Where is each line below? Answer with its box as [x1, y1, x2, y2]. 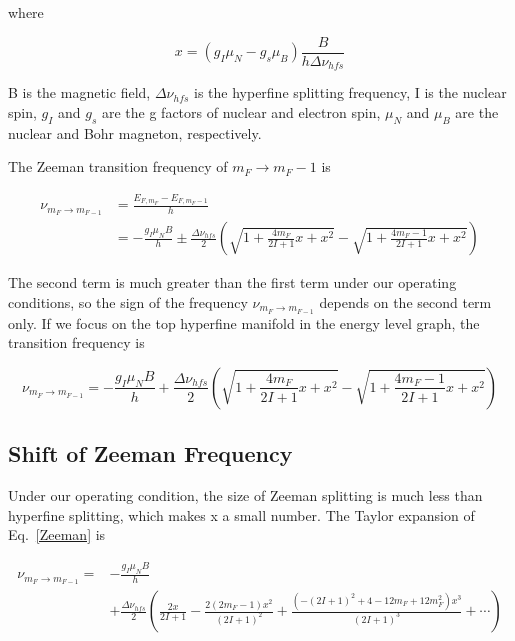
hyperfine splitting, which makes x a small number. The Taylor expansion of [8, 504, 475, 525]
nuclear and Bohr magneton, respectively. [8, 122, 262, 143]
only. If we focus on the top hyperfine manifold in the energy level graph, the [8, 312, 480, 333]
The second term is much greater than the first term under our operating [8, 272, 457, 293]
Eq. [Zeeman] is [8, 524, 106, 545]
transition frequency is [8, 332, 145, 353]
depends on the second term [319, 291, 492, 312]
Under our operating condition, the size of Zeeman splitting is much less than [8, 485, 483, 506]
